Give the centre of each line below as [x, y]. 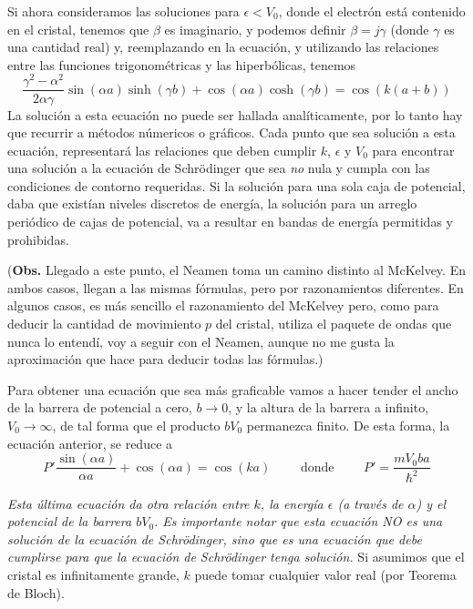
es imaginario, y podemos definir [255, 29]
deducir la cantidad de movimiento [104, 324]
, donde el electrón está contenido [372, 11]
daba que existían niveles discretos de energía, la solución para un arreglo [212, 203]
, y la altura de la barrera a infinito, [329, 407]
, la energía [292, 503]
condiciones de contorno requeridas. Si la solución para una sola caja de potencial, [236, 185]
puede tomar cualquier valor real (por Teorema [325, 574]
